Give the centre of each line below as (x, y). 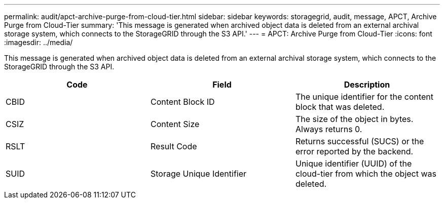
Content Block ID (182, 102)
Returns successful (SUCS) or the (360, 141)
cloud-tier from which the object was (366, 174)
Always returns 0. (329, 129)
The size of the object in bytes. (354, 119)
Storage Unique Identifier (198, 174)
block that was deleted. (340, 107)
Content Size (175, 124)
